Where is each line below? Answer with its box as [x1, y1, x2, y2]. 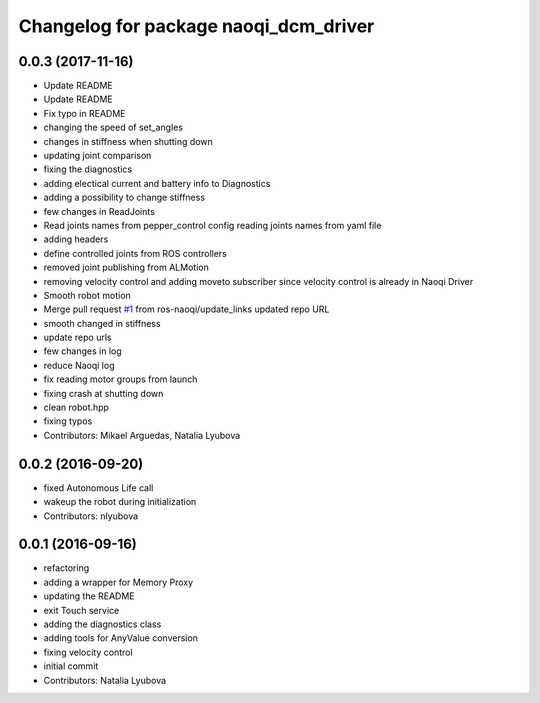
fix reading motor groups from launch [43, 373, 198, 385]
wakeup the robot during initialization [43, 496, 197, 508]
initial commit [43, 660, 99, 672]
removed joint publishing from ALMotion [43, 261, 209, 274]
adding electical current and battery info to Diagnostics [43, 177, 271, 189]
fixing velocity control [43, 646, 134, 658]
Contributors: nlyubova [43, 510, 139, 522]
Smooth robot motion [43, 289, 132, 301]
